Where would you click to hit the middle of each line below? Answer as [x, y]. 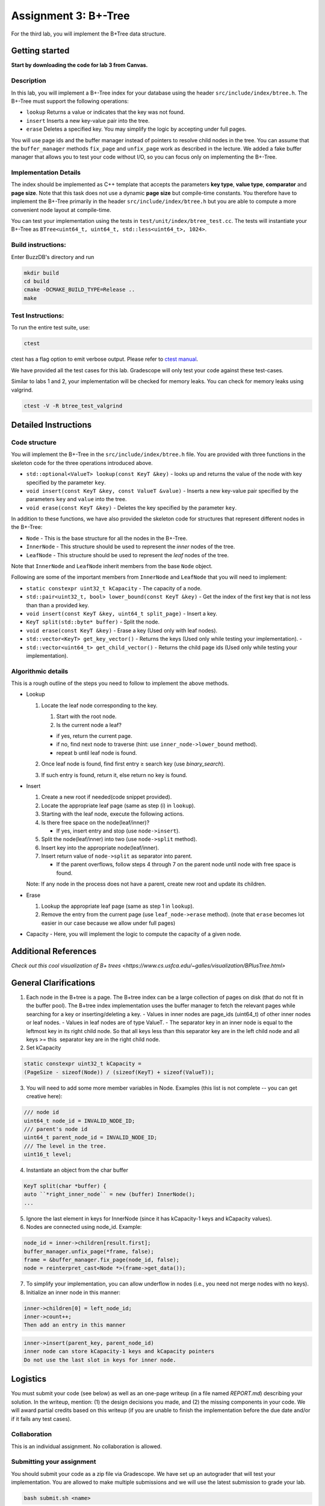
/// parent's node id [56, 1129]
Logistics [29, 1379]
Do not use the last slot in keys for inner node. [100, 1360]
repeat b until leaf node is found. [97, 752]
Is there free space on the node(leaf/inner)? [95, 822]
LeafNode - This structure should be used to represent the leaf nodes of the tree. [127, 555]
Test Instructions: [38, 316]
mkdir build [42, 273]
